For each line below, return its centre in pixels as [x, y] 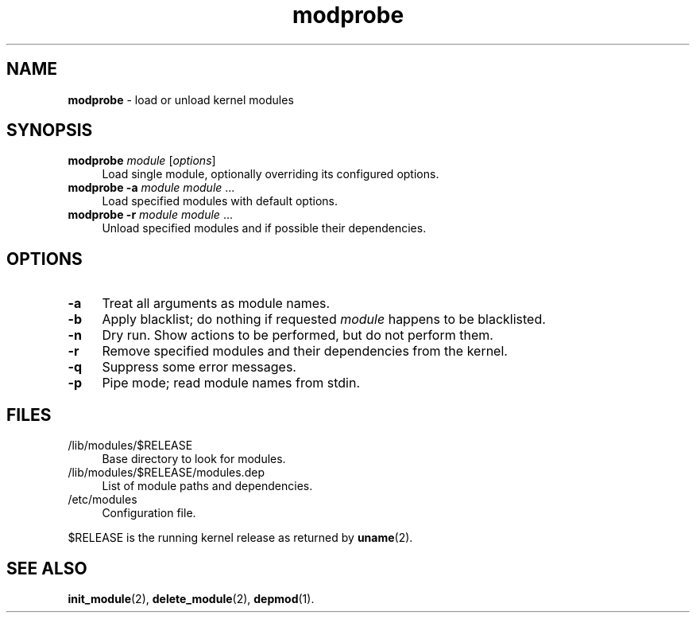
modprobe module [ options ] [142, 161]
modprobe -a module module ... [151, 188]
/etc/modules [102, 500]
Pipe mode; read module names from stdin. [231, 383]
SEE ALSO [47, 568]
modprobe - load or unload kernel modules [181, 99]
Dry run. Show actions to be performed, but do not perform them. [298, 335]
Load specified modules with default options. [220, 201]
